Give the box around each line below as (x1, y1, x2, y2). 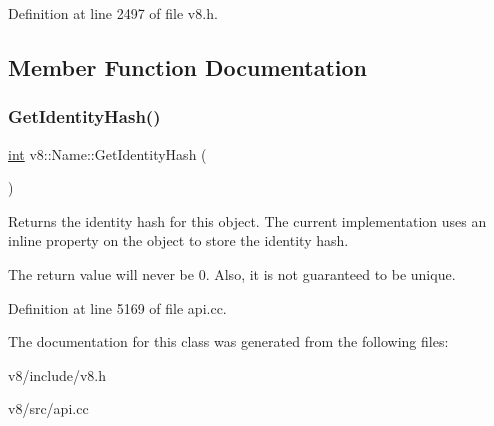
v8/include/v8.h (8, 364, 107, 385)
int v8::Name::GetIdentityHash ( (8, 143, 207, 164)
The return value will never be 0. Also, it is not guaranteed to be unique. (8, 263, 456, 284)
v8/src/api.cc (8, 398, 89, 419)
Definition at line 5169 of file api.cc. (8, 297, 227, 318)
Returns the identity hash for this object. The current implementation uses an (8, 210, 487, 231)
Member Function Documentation (8, 51, 368, 82)
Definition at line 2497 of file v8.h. (8, 3, 218, 23)
